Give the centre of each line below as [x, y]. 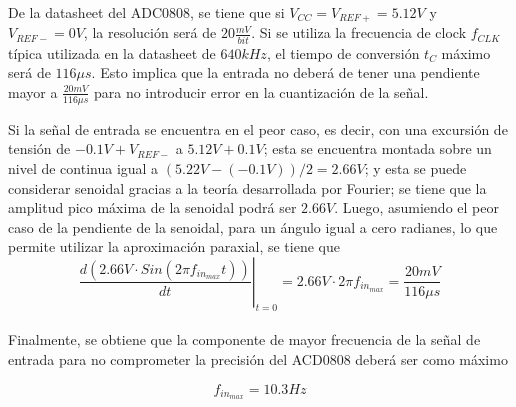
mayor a [33, 91]
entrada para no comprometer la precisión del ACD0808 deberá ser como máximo [258, 358]
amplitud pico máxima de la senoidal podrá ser [152, 207]
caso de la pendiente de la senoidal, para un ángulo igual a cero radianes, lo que [253, 226]
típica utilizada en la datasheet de [112, 52]
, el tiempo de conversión [343, 52]
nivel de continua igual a [83, 167]
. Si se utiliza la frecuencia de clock [359, 32]
